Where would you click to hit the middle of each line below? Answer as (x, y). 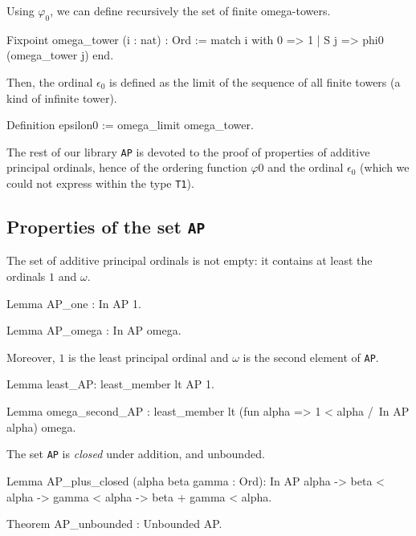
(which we (385, 167)
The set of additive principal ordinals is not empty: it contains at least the (190, 260)
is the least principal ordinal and (149, 357)
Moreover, (31, 357)
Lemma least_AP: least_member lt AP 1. (110, 384)
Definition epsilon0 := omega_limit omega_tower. (130, 125)
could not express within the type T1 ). (100, 183)
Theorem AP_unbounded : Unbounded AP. (114, 524)
